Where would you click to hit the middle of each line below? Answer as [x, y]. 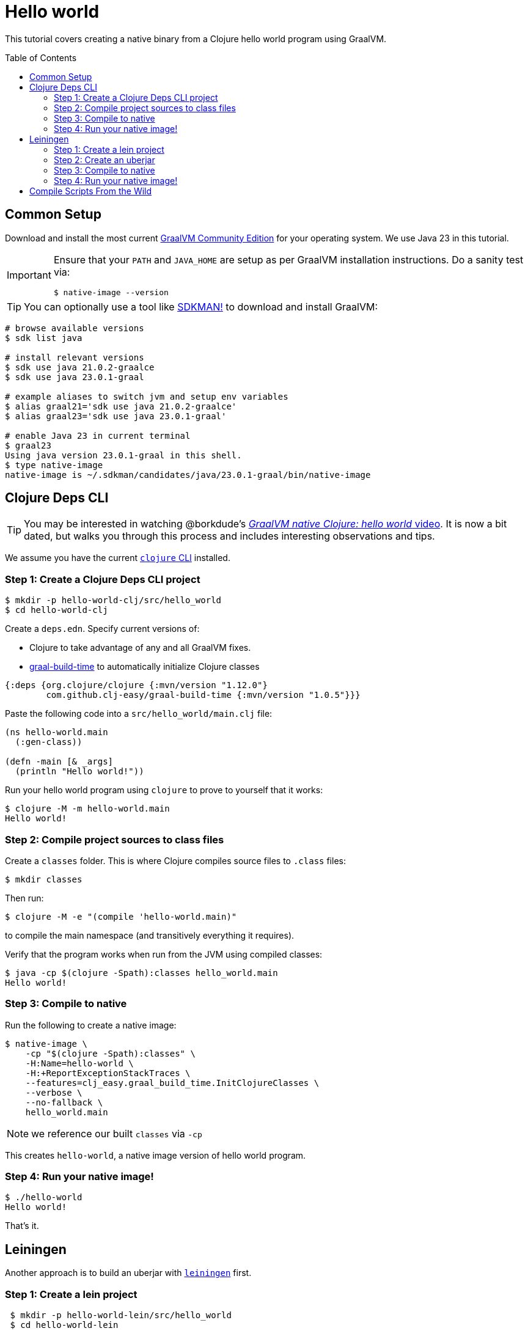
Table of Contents [41, 57]
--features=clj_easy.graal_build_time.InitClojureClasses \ [172, 1083]
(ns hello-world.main [57, 732]
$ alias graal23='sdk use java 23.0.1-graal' [116, 416]
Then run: [24, 898]
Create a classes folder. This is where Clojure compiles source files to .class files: [175, 860]
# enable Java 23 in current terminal [98, 435]
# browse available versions [75, 328]
